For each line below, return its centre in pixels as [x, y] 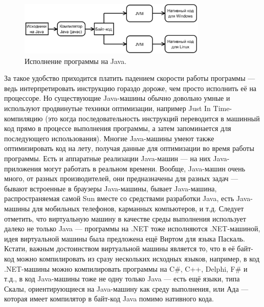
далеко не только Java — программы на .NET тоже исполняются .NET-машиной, [132, 228]
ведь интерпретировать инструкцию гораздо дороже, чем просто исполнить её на [130, 88]
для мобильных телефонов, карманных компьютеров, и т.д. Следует [138, 208]
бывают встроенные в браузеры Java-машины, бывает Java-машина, [111, 188]
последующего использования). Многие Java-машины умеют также [109, 138]
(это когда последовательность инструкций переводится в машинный [152, 118]
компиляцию [24, 118]
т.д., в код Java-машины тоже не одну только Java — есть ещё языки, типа [122, 279]
